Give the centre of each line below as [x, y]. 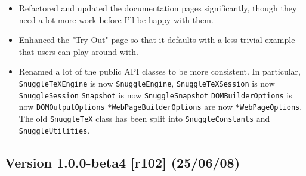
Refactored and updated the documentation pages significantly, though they [158, 8]
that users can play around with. [78, 51]
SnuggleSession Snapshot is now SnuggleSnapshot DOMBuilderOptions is [155, 95]
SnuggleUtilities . [54, 130]
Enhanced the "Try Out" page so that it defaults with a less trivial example [157, 40]
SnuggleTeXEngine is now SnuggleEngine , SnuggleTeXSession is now [147, 83]
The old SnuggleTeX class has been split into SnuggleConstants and [144, 118]
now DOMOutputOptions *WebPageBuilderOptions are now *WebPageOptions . [160, 106]
